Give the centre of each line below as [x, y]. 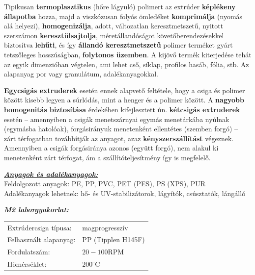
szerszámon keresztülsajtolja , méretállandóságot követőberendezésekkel [114, 35]
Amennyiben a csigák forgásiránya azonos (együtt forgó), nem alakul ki [111, 148]
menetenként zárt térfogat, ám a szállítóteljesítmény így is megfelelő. [107, 157]
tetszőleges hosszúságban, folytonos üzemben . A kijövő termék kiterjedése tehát [128, 54]
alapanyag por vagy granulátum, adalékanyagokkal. [81, 74]
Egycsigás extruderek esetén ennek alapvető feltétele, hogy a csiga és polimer [125, 90]
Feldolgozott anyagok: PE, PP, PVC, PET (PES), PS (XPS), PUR [105, 184]
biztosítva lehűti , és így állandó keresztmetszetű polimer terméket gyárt [118, 45]
